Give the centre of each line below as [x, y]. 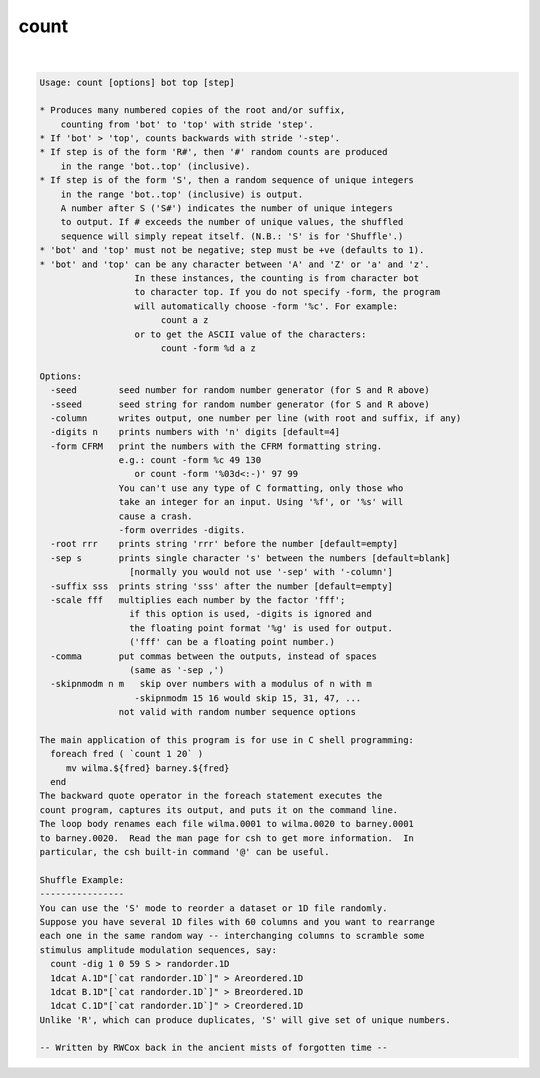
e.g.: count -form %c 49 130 [190, 460]
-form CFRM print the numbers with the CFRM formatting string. [216, 446]
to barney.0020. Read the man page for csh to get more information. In [227, 838]
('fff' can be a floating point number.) [231, 642]
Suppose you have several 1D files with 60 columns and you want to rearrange [237, 921]
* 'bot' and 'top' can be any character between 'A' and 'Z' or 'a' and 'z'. [234, 264]
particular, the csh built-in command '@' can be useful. [184, 852]
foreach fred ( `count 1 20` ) [127, 754]
